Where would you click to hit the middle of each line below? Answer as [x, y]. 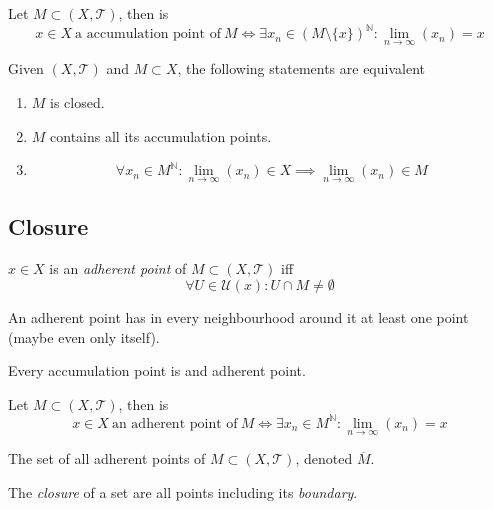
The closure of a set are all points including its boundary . [183, 491]
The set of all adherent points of [107, 458]
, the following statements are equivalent [301, 68]
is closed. [77, 101]
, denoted [324, 458]
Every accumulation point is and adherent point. [157, 370]
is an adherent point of [118, 267]
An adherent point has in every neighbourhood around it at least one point [238, 317]
